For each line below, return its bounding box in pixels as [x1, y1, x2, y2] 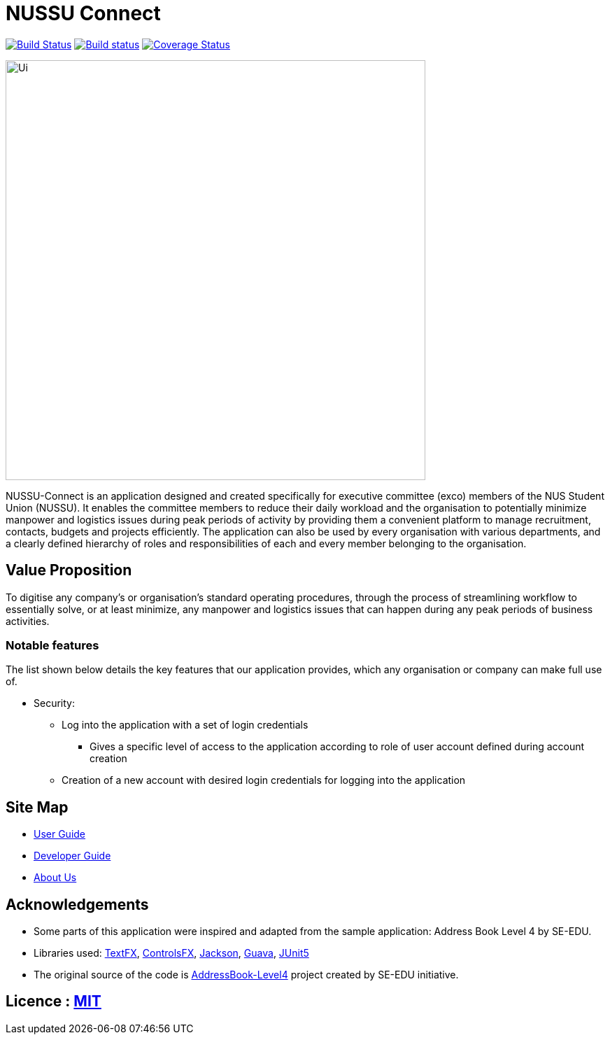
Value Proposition [6, 561, 132, 579]
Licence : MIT [6, 992, 101, 1011]
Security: [34, 697, 75, 710]
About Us [34, 871, 77, 884]
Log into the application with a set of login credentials [62, 719, 308, 731]
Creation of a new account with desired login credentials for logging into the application [62, 774, 466, 787]
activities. [6, 614, 50, 627]
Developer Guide [34, 850, 111, 862]
